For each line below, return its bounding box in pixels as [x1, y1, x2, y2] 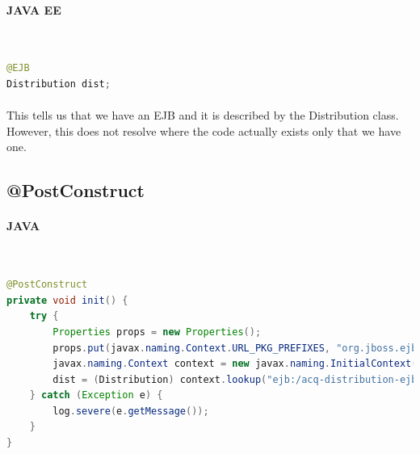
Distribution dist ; [6, 78, 111, 90]
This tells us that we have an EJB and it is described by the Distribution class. [6, 107, 399, 124]
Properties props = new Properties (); [52, 326, 262, 338]
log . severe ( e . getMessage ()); [52, 405, 209, 417]
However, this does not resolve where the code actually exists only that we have [6, 122, 401, 139]
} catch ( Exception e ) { [29, 389, 163, 401]
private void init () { [6, 294, 128, 306]
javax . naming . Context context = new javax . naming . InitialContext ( [52, 358, 418, 370]
